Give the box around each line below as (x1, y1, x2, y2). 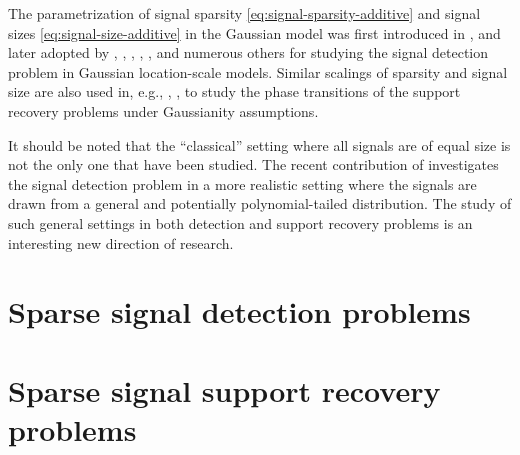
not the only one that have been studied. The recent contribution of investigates (8, 154, 499, 175)
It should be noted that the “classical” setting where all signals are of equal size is (8, 134, 511, 155)
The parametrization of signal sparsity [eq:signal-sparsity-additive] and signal (8, 3, 481, 23)
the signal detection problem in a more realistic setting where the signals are (8, 173, 477, 194)
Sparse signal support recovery (8, 369, 441, 410)
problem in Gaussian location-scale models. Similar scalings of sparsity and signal (8, 61, 508, 82)
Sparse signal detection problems (8, 291, 471, 332)
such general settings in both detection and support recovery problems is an (8, 212, 473, 233)
